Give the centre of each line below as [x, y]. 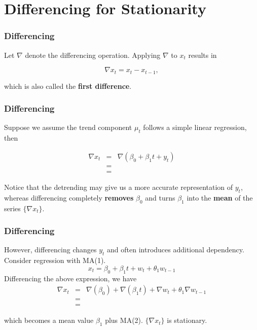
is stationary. [187, 320]
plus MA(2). [124, 320]
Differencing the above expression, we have [70, 278]
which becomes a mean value [49, 320]
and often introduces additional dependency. [176, 250]
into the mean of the [220, 197]
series [12, 208]
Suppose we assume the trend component [68, 127]
